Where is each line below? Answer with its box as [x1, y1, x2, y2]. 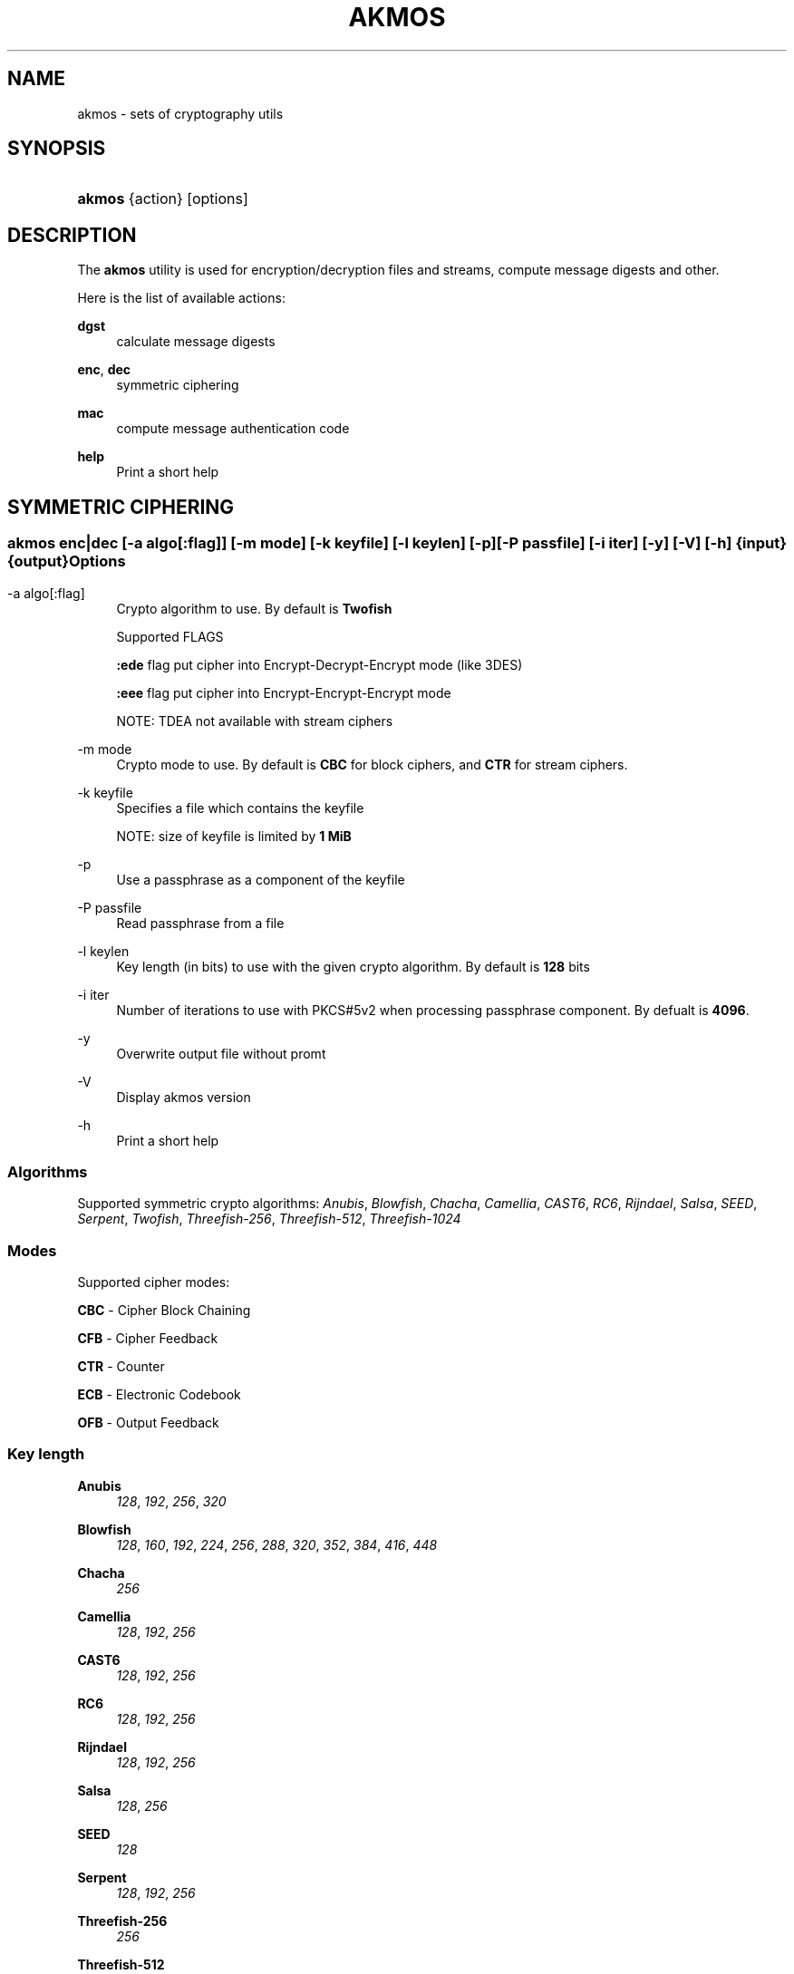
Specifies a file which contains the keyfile [116, 799, 364, 816]
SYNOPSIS [7, 137, 106, 160]
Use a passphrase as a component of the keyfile [116, 871, 405, 887]
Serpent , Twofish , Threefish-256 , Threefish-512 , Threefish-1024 [77, 1211, 461, 1227]
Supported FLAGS [116, 628, 224, 644]
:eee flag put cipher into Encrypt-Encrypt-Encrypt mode [116, 684, 451, 701]
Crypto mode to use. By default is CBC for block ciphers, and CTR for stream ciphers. [116, 756, 628, 772]
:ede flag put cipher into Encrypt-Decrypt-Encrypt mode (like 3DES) [116, 656, 523, 673]
